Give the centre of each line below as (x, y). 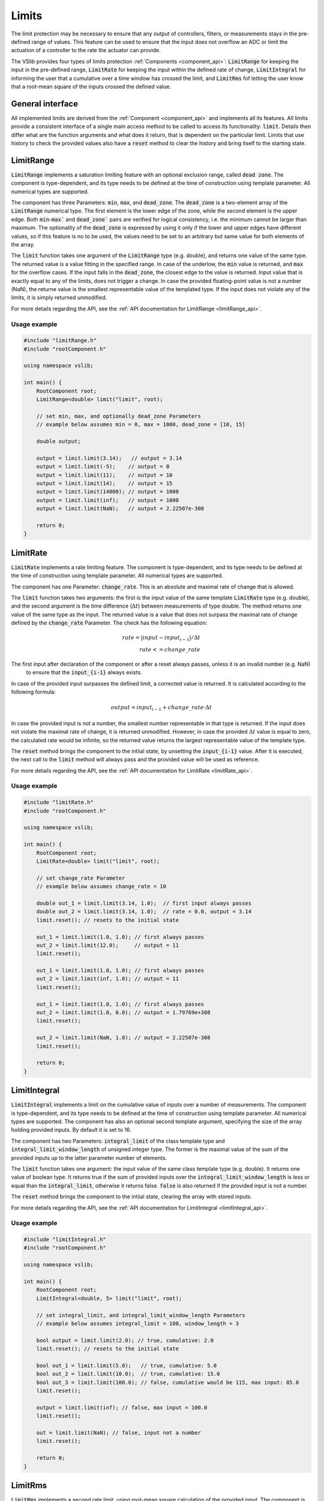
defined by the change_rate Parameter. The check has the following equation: (109, 623)
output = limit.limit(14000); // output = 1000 (108, 492)
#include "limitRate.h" (59, 802)
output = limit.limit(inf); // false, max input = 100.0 (122, 1407)
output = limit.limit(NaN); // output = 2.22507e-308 (120, 509)
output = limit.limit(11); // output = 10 (104, 475)
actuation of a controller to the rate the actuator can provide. (86, 50)
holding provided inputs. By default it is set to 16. (71, 1130)
